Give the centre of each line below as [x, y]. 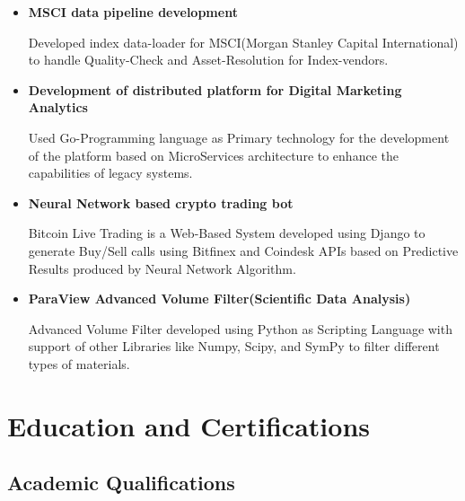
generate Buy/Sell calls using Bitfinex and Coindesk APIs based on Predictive [243, 250]
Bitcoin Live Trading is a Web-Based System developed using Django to [227, 233]
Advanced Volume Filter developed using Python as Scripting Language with [240, 328]
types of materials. [79, 363]
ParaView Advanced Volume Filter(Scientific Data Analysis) [219, 299]
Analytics [58, 107]
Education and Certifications [189, 425]
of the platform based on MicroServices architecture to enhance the [213, 155]
